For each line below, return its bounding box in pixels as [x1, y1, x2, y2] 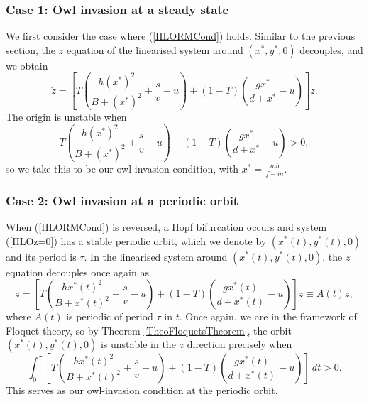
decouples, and [299, 42, 363, 57]
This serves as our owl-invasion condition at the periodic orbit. [6, 383, 278, 398]
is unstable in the [100, 337, 176, 352]
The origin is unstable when [6, 109, 127, 124]
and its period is [6, 249, 77, 264]
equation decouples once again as [6, 264, 149, 279]
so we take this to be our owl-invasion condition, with [6, 161, 239, 175]
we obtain [6, 58, 48, 72]
